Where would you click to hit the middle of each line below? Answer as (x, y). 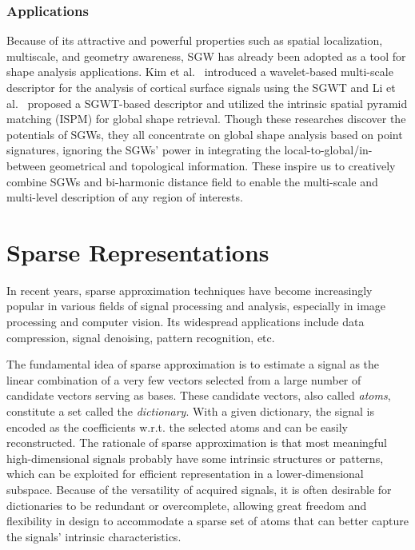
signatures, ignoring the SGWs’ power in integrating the (144, 150)
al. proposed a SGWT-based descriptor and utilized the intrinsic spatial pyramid (207, 103)
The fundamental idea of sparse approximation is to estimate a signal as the (193, 364)
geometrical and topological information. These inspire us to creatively (223, 165)
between (26, 165)
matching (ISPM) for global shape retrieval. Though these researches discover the (206, 119)
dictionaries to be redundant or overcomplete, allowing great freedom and (187, 505)
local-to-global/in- (328, 150)
